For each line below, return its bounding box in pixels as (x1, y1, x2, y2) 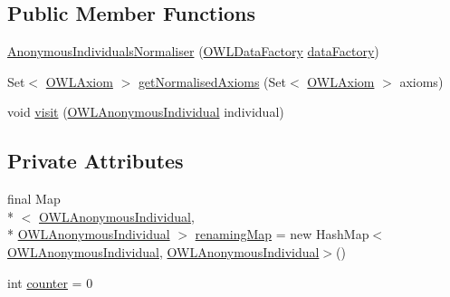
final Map (7, 189, 61, 208)
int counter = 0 (7, 273, 93, 292)
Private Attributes (7, 147, 184, 175)
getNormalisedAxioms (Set (138, 72, 287, 91)
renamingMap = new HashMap (195, 225, 369, 244)
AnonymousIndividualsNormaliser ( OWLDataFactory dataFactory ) (7, 42, 379, 61)
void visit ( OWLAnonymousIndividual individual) (7, 102, 284, 121)
